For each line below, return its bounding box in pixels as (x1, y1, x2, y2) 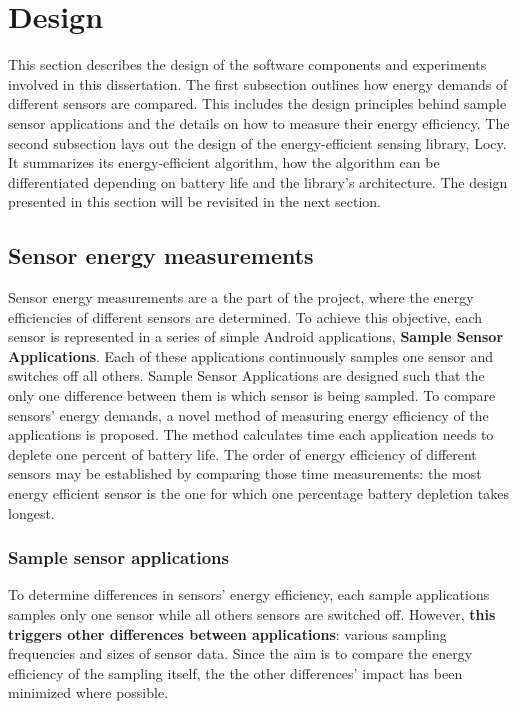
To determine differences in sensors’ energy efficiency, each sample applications (8, 584, 490, 605)
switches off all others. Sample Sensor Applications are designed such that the (8, 365, 485, 386)
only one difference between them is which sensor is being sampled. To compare (8, 385, 496, 406)
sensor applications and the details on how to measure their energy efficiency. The (8, 112, 510, 133)
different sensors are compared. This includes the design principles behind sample (8, 93, 507, 114)
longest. (8, 502, 55, 523)
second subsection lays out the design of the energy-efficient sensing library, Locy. (8, 132, 507, 153)
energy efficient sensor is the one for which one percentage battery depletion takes (8, 483, 509, 504)
